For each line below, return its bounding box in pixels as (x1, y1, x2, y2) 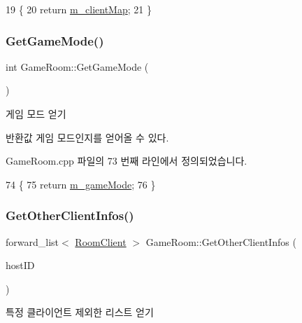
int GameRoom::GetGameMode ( (6, 59, 149, 74)
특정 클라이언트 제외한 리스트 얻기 (6, 305, 154, 319)
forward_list (6, 234, 59, 249)
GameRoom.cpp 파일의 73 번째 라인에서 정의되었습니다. (6, 153, 247, 168)
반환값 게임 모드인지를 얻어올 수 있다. (6, 130, 169, 144)
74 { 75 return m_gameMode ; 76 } (6, 177, 156, 191)
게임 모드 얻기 (6, 106, 66, 121)
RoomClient (75, 234, 127, 249)
